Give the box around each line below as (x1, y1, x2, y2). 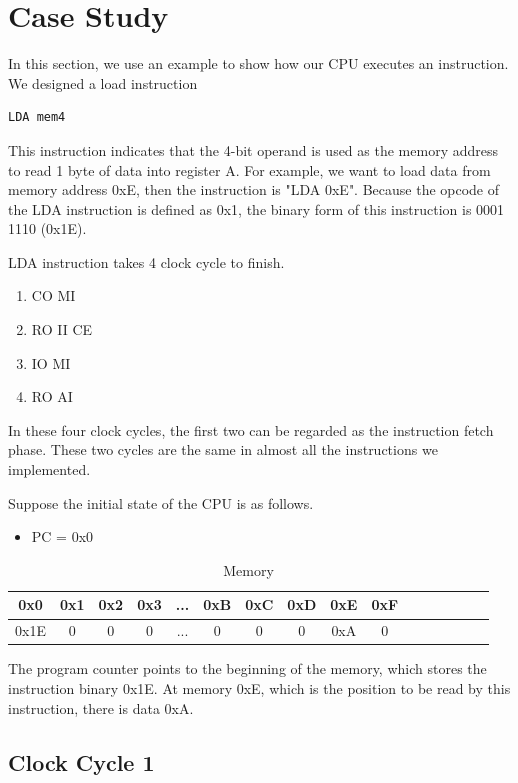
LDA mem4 (8, 110, 66, 125)
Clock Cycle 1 (8, 746, 155, 777)
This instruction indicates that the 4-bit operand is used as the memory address (8, 139, 498, 160)
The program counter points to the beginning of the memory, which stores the (8, 658, 487, 679)
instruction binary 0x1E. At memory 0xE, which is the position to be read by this (8, 677, 511, 698)
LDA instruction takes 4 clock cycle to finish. (8, 251, 285, 272)
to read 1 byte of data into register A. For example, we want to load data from (8, 159, 491, 180)
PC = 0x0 (31, 526, 94, 547)
